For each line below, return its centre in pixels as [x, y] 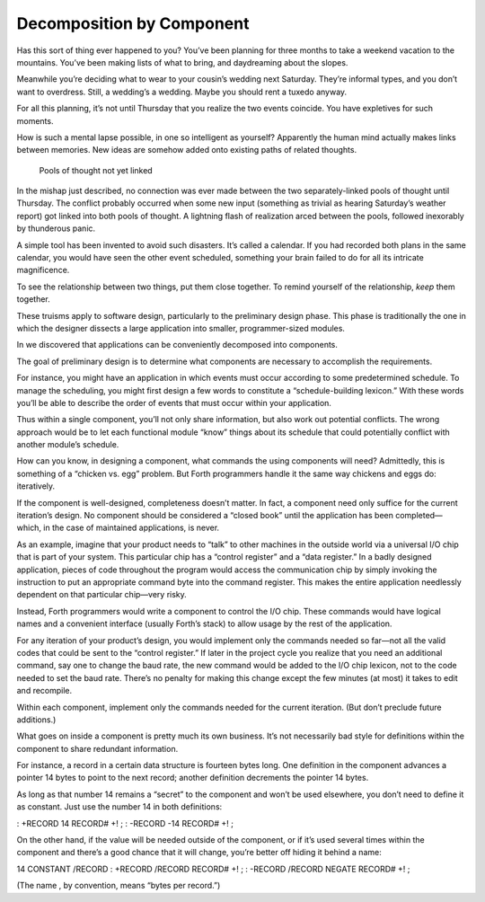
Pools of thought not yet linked [96, 170]
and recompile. [44, 691]
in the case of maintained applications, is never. [132, 528]
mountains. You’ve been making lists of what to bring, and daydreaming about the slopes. [182, 62]
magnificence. [43, 270]
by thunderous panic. [56, 228]
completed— [419, 516]
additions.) [36, 720]
